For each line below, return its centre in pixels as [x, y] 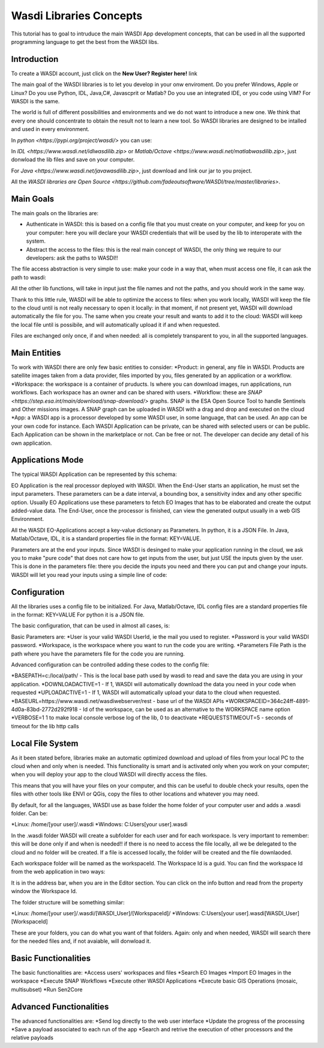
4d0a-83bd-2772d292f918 [44, 709]
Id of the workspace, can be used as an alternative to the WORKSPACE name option [187, 709]
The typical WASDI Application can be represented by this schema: [94, 474]
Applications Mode [47, 460]
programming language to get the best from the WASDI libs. [85, 41]
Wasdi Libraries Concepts [77, 16]
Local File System [45, 743]
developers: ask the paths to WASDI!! [72, 258]
